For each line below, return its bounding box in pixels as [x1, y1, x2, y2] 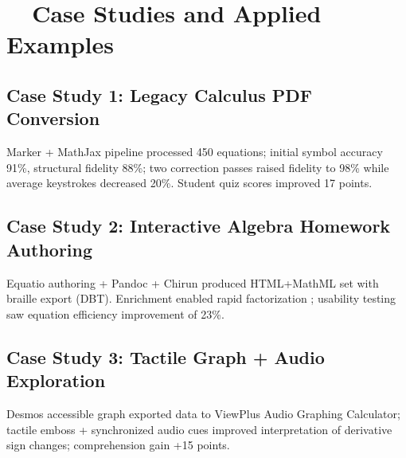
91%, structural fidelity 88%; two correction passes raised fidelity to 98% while [6, 159, 389, 175]
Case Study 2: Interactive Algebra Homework [6, 213, 391, 238]
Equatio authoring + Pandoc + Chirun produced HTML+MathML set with [6, 274, 379, 291]
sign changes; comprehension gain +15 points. [6, 436, 230, 453]
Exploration [6, 368, 106, 393]
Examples [6, 28, 114, 61]
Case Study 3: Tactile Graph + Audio [6, 344, 325, 369]
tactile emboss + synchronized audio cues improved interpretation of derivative [6, 421, 392, 437]
